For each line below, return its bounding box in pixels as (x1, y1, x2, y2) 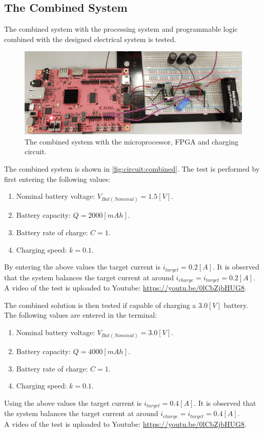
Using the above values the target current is (4, 397, 142, 408)
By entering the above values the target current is (4, 261, 160, 272)
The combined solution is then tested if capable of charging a (4, 299, 196, 310)
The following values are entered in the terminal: (4, 310, 157, 320)
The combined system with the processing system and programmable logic (4, 24, 238, 34)
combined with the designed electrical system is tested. (4, 33, 176, 44)
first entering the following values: (4, 173, 111, 184)
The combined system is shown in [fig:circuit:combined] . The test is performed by (4, 163, 260, 174)
